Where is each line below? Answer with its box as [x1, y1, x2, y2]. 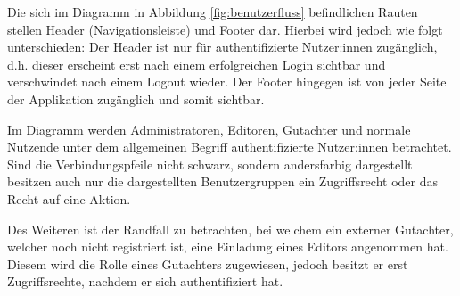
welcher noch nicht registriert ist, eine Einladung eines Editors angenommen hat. [7, 237, 448, 256]
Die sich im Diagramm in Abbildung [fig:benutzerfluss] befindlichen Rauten [7, 3, 418, 21]
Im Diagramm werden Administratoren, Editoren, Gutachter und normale [7, 119, 411, 138]
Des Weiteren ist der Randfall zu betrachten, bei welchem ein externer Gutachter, [7, 219, 454, 238]
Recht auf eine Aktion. [7, 189, 131, 208]
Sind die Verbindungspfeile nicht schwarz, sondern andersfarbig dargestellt [7, 154, 413, 173]
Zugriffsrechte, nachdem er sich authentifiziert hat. [7, 272, 283, 291]
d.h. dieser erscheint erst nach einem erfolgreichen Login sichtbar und [7, 54, 386, 73]
